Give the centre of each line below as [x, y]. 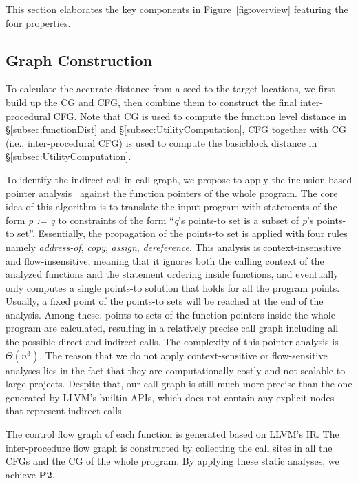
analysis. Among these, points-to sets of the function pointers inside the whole [170, 314]
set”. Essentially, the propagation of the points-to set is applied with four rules [182, 233]
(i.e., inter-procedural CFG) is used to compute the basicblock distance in [161, 142]
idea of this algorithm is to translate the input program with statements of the [171, 206]
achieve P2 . [30, 474]
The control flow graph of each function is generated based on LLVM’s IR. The [172, 434]
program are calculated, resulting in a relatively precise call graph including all [172, 328]
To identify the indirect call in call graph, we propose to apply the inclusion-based [179, 179]
